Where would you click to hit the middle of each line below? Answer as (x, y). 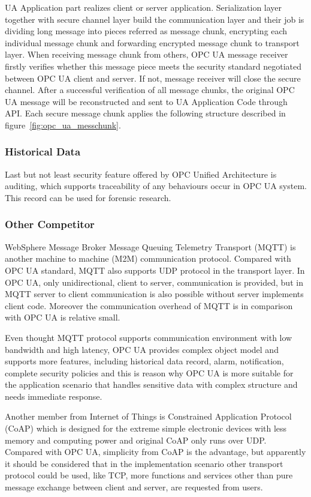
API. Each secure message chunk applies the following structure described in (145, 113)
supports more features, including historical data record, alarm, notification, (144, 361)
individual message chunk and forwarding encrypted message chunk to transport (152, 42)
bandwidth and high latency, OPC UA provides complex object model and (142, 349)
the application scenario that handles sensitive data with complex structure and (151, 384)
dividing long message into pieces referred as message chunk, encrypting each (146, 31)
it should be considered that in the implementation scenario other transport (144, 463)
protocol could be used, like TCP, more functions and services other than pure (149, 475)
